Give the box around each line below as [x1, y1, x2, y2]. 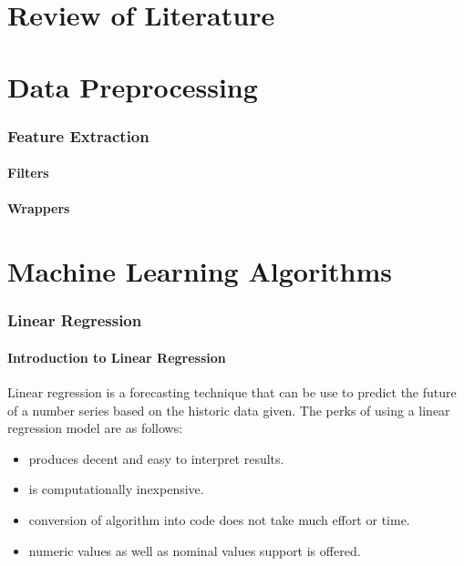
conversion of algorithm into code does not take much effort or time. [28, 509, 410, 529]
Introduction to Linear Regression [7, 347, 226, 366]
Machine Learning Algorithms [7, 252, 393, 290]
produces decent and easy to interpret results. [28, 448, 284, 468]
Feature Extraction [7, 124, 150, 147]
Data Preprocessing [7, 67, 258, 105]
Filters [7, 163, 49, 182]
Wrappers [7, 199, 70, 218]
